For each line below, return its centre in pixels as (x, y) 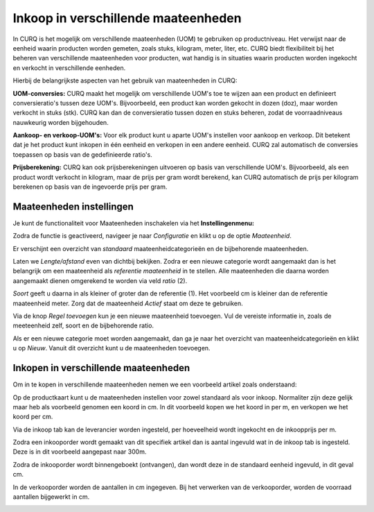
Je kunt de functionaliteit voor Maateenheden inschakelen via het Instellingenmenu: (133, 223)
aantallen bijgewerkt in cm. (51, 497)
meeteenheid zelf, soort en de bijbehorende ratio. (83, 325)
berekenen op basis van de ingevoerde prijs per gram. (90, 187)
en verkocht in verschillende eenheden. (69, 68)
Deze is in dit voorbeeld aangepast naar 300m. (80, 452)
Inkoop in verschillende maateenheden (127, 18)
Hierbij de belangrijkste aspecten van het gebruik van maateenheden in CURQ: (125, 80)
